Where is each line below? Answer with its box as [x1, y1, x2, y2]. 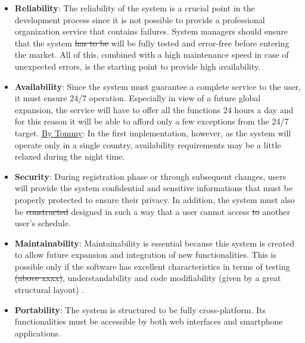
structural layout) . [14, 283, 85, 296]
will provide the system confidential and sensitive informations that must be [14, 182, 292, 194]
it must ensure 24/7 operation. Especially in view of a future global [14, 92, 261, 104]
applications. [14, 326, 61, 339]
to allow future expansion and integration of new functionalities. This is [14, 248, 276, 261]
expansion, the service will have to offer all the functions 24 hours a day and [14, 103, 294, 116]
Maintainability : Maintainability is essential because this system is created [14, 236, 294, 249]
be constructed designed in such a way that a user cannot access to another [14, 205, 290, 217]
